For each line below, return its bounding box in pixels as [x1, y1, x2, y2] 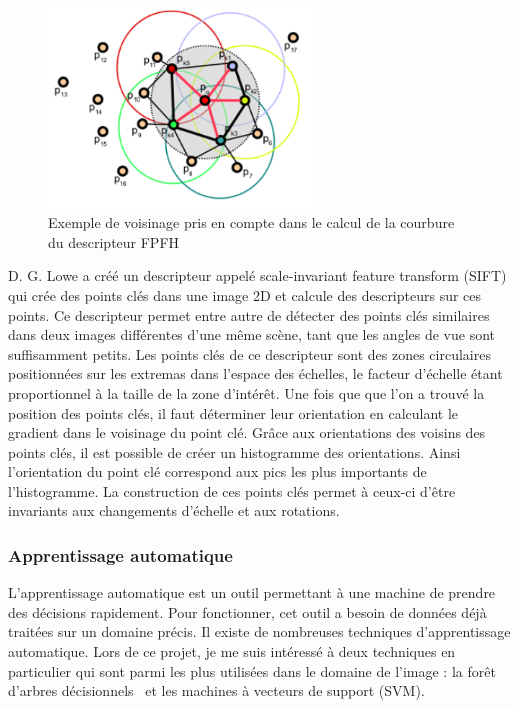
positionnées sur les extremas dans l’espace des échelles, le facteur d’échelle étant [8, 363, 503, 384]
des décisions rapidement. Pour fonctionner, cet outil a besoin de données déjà [8, 601, 487, 622]
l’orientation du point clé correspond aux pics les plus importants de [8, 461, 427, 482]
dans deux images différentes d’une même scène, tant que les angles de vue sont [8, 324, 495, 345]
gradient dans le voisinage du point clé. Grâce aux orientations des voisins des [8, 422, 486, 443]
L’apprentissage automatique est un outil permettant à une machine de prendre [8, 582, 496, 603]
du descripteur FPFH [48, 231, 180, 252]
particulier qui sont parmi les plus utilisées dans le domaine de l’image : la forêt [8, 660, 496, 681]
